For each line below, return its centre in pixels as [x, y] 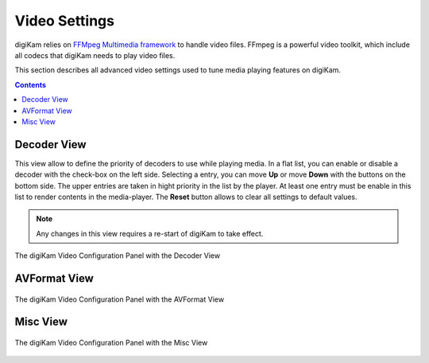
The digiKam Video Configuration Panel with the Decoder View [118, 256]
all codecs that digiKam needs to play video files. [95, 55]
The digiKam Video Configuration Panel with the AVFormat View [120, 299]
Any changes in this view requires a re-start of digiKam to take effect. [150, 233]
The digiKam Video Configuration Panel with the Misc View [111, 342]
